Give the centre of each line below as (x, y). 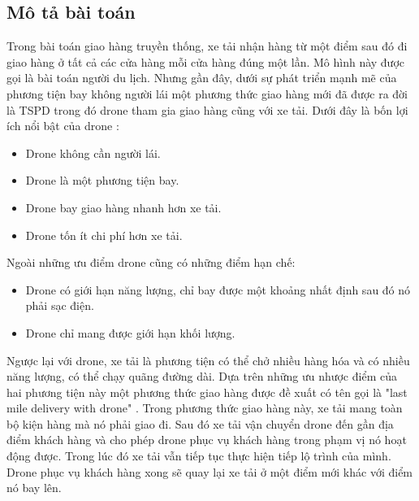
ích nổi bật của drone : (63, 126)
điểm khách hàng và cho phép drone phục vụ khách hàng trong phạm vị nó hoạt (207, 440)
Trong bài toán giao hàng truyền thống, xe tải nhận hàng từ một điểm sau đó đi (207, 46)
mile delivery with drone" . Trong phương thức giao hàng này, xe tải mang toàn (205, 408)
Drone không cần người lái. (93, 152)
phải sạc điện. (60, 305)
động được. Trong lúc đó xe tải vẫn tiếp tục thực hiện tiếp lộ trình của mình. (199, 456)
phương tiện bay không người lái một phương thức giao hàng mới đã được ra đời (207, 93)
